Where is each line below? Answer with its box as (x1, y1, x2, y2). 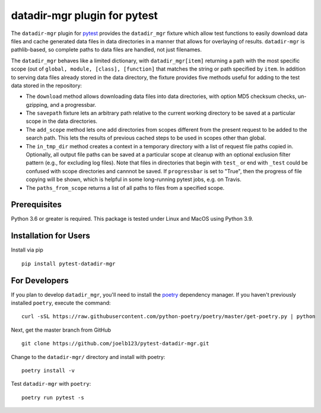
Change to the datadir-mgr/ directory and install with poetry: (11, 353, 166, 360)
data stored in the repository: (11, 82, 82, 89)
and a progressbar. (50, 101, 97, 108)
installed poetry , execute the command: (11, 300, 111, 307)
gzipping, (26, 101, 49, 108)
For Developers (11, 275, 69, 285)
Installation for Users (11, 231, 90, 241)
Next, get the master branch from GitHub (11, 326, 112, 333)
